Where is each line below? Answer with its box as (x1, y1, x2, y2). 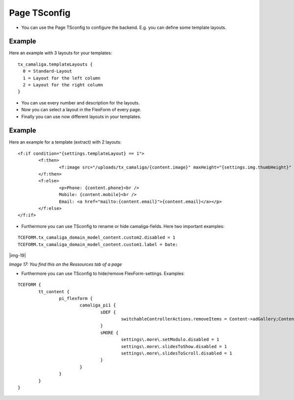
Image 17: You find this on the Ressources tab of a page (9, 261, 122, 267)
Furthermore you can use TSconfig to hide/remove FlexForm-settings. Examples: (21, 270, 185, 276)
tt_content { (38, 289, 70, 294)
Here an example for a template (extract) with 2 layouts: (9, 139, 122, 145)
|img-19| (9, 252, 26, 258)
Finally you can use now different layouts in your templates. (21, 113, 142, 120)
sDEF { (100, 309, 116, 315)
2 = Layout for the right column (23, 82, 103, 88)
